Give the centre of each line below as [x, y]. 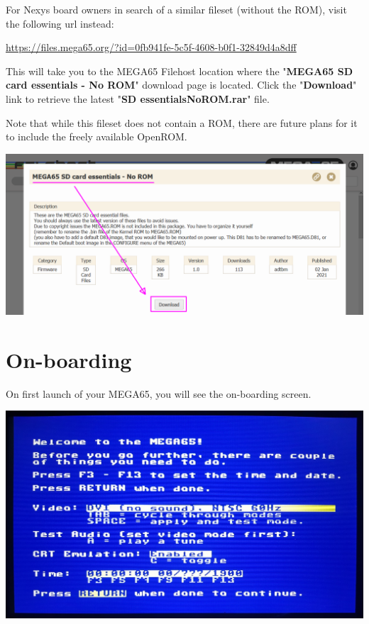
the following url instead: [60, 23]
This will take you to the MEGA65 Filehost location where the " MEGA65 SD [180, 71]
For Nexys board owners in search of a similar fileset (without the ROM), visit [176, 9]
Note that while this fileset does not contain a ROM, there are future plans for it [182, 122]
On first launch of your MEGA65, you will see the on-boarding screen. [159, 393]
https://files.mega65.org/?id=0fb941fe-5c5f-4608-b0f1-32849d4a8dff [151, 47]
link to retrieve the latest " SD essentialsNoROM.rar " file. [138, 98]
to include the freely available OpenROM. [97, 136]
